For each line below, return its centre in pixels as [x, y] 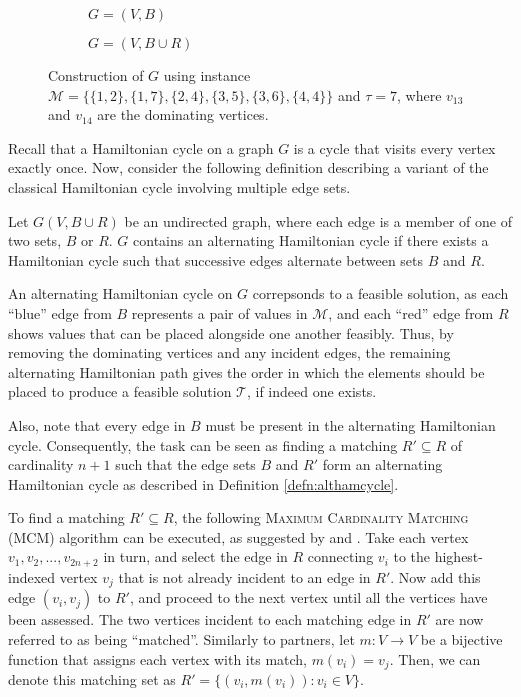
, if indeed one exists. [311, 391]
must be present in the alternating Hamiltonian [350, 424]
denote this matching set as [92, 679]
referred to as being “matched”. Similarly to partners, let [181, 638]
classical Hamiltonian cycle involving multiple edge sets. [179, 186]
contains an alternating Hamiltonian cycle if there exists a [311, 240]
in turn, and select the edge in [195, 556]
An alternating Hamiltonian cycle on [120, 293]
